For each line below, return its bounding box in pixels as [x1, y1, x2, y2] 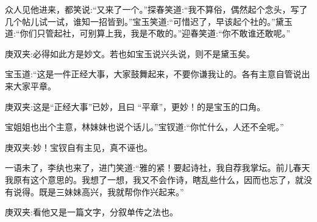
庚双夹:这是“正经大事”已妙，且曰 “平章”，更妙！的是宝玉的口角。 [5, 100, 265, 113]
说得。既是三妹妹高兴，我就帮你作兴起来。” [13, 185, 184, 198]
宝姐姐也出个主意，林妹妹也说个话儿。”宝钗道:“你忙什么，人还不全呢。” [5, 120, 284, 133]
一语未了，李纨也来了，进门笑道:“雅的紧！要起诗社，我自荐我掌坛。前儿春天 [5, 161, 310, 174]
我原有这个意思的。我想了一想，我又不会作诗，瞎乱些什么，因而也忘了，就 [5, 173, 304, 186]
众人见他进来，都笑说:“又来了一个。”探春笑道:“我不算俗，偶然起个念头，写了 [5, 3, 308, 15]
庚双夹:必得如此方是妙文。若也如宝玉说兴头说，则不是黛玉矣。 [5, 47, 255, 60]
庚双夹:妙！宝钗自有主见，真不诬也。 [5, 140, 152, 153]
